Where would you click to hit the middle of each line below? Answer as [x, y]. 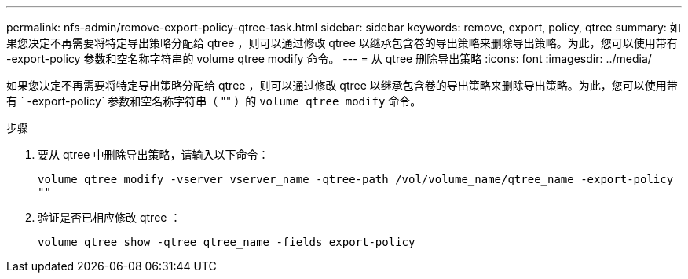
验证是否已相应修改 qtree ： [110, 217]
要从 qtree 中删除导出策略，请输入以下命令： [154, 154]
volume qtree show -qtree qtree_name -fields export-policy [227, 242]
